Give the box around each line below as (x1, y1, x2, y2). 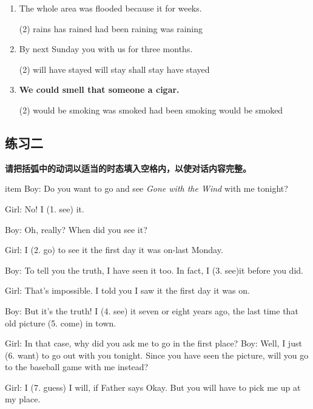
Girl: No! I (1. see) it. (5, 202, 84, 215)
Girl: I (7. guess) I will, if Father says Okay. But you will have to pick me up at (5, 380, 301, 393)
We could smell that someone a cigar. (19, 83, 180, 96)
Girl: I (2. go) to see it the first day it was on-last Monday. (5, 243, 223, 256)
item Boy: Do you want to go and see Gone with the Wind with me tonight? (5, 182, 288, 195)
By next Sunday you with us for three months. (19, 42, 193, 55)
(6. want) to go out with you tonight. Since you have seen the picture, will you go (5, 348, 309, 361)
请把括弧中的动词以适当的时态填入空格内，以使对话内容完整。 (5, 161, 251, 174)
